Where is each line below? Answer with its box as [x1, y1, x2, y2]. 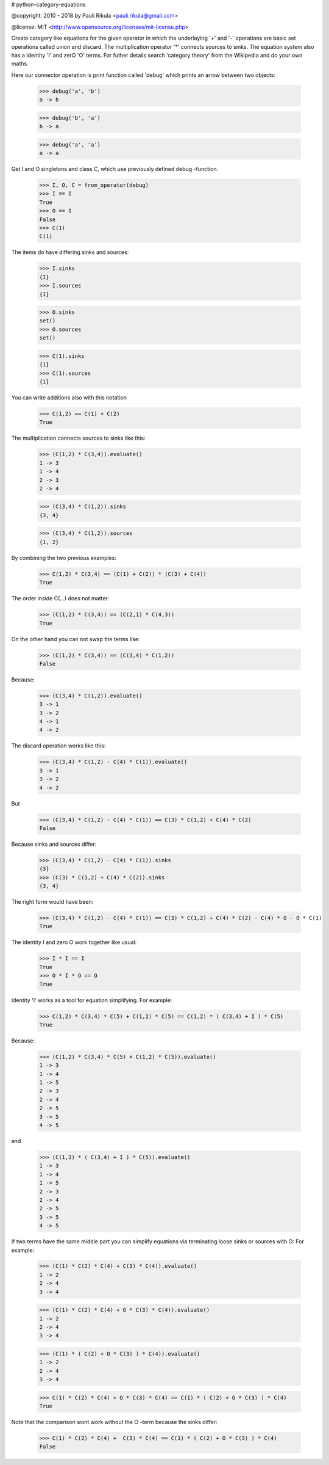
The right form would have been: [11, 898, 94, 906]
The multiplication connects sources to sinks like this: [11, 434, 146, 442]
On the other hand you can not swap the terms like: [11, 635, 140, 642]
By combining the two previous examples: [11, 554, 117, 561]
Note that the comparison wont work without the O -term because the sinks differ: [11, 1419, 218, 1426]
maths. [11, 60, 29, 67]
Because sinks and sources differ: [11, 840, 97, 848]
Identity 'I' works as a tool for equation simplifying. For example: [11, 996, 172, 1004]
